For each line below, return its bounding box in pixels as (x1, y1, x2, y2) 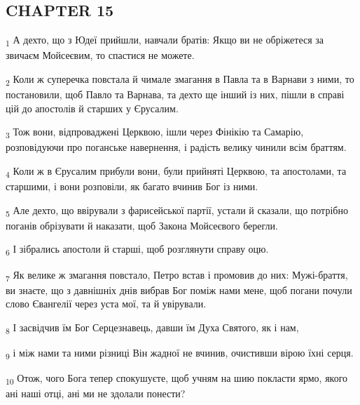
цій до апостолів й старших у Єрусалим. (6, 100, 179, 115)
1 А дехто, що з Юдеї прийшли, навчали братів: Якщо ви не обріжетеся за (6, 32, 324, 48)
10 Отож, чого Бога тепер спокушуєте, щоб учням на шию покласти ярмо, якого (6, 371, 348, 387)
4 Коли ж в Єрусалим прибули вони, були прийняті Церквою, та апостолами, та (6, 163, 347, 180)
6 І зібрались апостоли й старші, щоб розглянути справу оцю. (6, 241, 269, 258)
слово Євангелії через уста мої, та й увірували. (6, 296, 207, 311)
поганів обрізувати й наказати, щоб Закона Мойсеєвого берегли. (6, 218, 278, 232)
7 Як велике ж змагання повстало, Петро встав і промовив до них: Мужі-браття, (6, 267, 348, 284)
